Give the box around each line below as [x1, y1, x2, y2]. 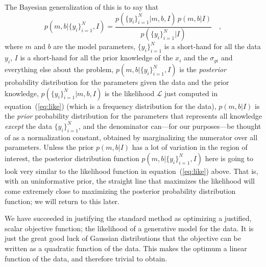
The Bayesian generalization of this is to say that [5, 2, 159, 12]
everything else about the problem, [5, 64, 114, 75]
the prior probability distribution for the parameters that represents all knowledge [5, 110, 262, 121]
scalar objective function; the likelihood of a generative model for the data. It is [5, 222, 254, 233]
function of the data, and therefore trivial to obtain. [5, 253, 167, 263]
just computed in [164, 87, 218, 98]
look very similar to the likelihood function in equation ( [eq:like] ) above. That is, [5, 165, 258, 176]
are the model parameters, [53, 41, 136, 52]
